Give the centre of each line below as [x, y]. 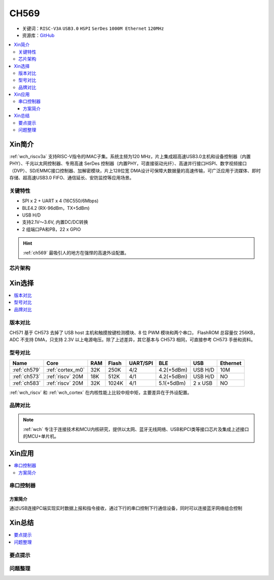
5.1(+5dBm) [172, 383]
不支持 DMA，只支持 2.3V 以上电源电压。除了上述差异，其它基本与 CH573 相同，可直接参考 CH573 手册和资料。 [138, 340]
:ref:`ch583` [27, 383]
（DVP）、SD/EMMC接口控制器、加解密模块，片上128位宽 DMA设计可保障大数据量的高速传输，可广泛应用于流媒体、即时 [135, 170]
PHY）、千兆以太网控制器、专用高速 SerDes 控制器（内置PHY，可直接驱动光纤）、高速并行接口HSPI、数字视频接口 [128, 164]
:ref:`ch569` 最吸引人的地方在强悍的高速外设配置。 [76, 252]
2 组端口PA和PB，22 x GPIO [52, 229]
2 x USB [203, 383]
